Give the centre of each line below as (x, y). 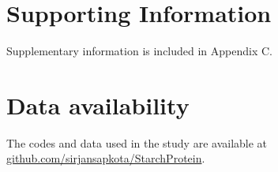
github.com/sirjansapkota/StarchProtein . (106, 158)
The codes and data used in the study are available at (137, 142)
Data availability (98, 105)
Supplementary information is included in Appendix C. (140, 51)
